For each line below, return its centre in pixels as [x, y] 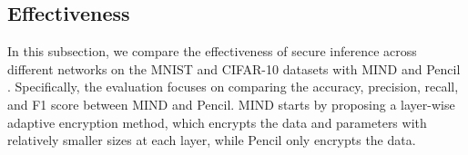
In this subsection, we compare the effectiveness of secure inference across [212, 51]
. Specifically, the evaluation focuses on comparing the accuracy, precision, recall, [233, 87]
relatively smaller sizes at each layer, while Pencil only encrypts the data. [212, 140]
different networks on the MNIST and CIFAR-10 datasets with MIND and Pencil [234, 68]
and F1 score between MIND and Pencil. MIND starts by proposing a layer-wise [231, 104]
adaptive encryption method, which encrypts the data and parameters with [217, 122]
